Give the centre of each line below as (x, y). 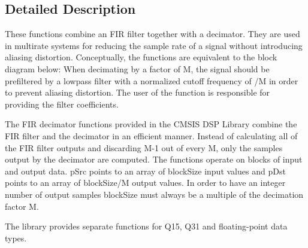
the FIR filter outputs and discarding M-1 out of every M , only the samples (144, 147)
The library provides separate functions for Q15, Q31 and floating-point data (146, 226)
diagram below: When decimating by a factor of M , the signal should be (137, 68)
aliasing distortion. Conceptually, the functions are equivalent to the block (141, 57)
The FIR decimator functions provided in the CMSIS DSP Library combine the (151, 124)
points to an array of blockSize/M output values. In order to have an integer (145, 183)
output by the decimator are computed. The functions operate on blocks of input (154, 159)
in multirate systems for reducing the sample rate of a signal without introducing (154, 45)
